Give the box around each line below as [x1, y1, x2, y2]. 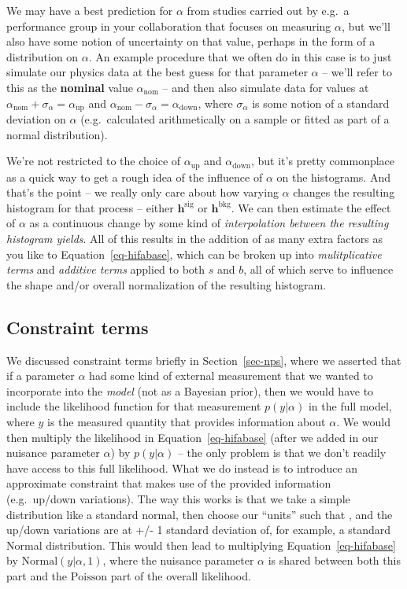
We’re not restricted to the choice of [6, 153, 181, 169]
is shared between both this [268, 552, 401, 569]
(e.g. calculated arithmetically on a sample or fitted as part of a [80, 111, 390, 127]
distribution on [6, 48, 79, 64]
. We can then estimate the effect [231, 199, 391, 215]
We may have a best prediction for [6, 2, 173, 18]
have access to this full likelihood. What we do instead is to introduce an [6, 459, 358, 476]
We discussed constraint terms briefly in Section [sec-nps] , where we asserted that [6, 352, 401, 368]
